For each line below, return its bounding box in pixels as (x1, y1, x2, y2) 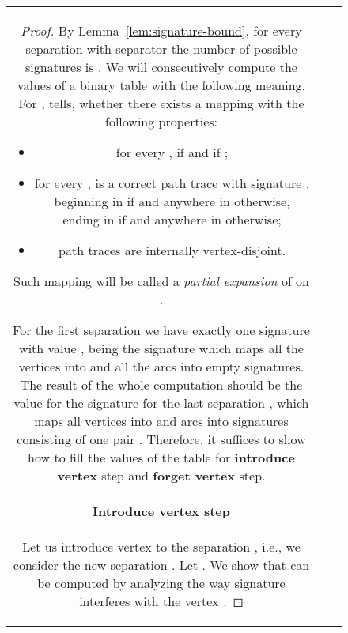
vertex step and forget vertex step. (57, 466, 266, 484)
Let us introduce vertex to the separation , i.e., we (22, 537, 301, 556)
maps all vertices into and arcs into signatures (34, 412, 289, 430)
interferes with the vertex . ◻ (79, 591, 244, 610)
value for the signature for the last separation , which (13, 394, 309, 412)
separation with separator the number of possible (25, 40, 297, 58)
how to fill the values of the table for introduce (28, 448, 295, 466)
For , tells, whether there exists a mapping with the (18, 94, 304, 112)
